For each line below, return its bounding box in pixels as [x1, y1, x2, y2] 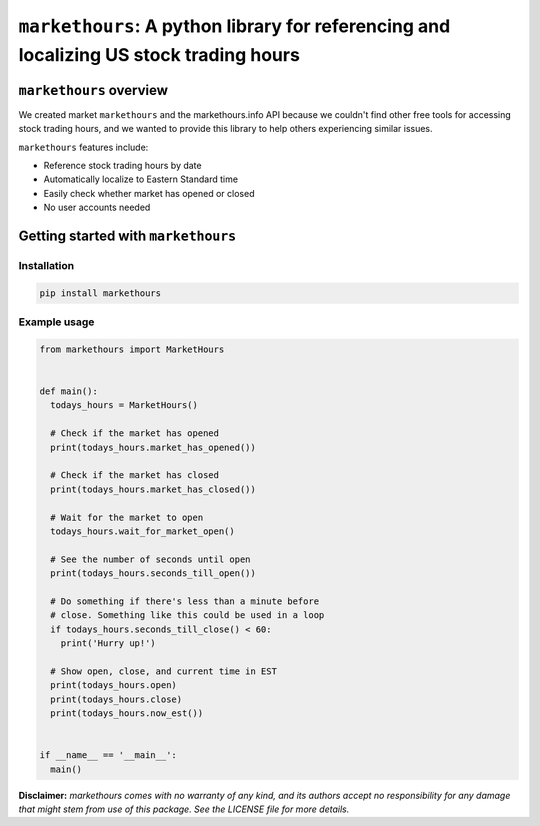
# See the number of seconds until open [50, 553, 251, 565]
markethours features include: [18, 141, 149, 153]
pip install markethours [39, 287, 162, 299]
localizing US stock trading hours [18, 43, 300, 66]
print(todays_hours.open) [50, 680, 177, 691]
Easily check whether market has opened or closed [43, 187, 255, 199]
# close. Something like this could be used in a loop [50, 610, 325, 621]
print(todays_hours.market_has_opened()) [50, 441, 257, 453]
